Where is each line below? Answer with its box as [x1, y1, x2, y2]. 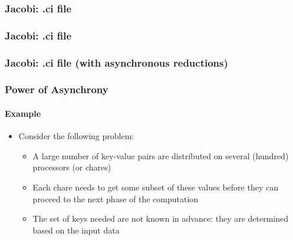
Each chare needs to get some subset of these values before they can [32, 180, 278, 193]
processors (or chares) [32, 161, 111, 173]
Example [5, 107, 41, 119]
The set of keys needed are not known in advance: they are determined [32, 212, 289, 225]
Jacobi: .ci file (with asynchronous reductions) [5, 55, 228, 70]
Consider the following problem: [18, 130, 134, 142]
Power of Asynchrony [5, 82, 108, 97]
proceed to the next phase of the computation [32, 192, 199, 205]
